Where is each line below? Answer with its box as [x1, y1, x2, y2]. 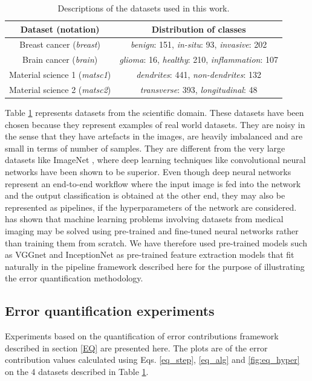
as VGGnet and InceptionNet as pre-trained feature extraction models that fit [5, 248, 294, 261]
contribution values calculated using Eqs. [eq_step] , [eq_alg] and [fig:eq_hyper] [5, 353, 300, 366]
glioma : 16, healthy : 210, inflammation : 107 [119, 53, 278, 66]
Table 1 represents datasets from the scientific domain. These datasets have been [5, 106, 304, 119]
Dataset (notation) [20, 22, 100, 35]
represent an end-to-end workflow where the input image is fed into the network [5, 177, 301, 190]
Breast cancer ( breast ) [19, 38, 100, 51]
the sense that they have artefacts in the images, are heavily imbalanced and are [5, 130, 303, 142]
